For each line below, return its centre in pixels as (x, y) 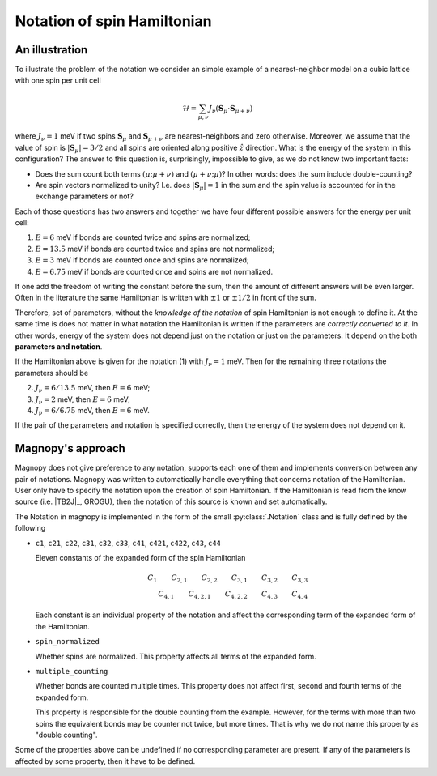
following (30, 528)
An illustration (51, 50)
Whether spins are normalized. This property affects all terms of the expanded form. (176, 656)
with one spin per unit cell (58, 80)
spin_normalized (68, 642)
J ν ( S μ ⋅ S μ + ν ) (231, 109)
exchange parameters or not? (84, 196)
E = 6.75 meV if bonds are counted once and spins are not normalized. (154, 271)
